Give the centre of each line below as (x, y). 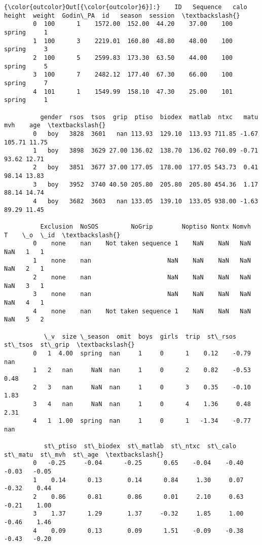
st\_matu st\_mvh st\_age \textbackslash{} (84, 455)
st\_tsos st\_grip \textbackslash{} (69, 345)
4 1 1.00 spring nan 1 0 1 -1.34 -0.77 (142, 421)
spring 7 (26, 83)
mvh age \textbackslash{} (55, 125)
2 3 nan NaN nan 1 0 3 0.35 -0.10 (142, 387)
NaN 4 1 (24, 302)
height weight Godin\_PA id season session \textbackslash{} (122, 15)
